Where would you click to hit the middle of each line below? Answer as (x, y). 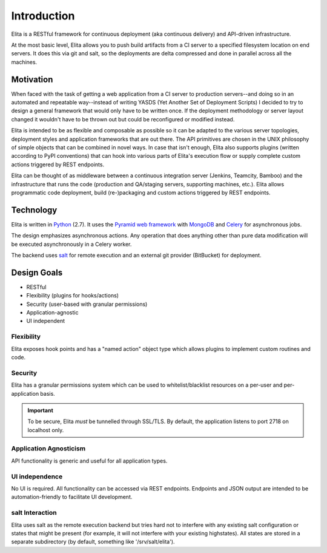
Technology (34, 210)
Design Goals (37, 272)
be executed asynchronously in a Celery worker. (71, 244)
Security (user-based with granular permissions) (87, 304)
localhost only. (46, 430)
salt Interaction (34, 513)
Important (41, 410)
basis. (48, 393)
